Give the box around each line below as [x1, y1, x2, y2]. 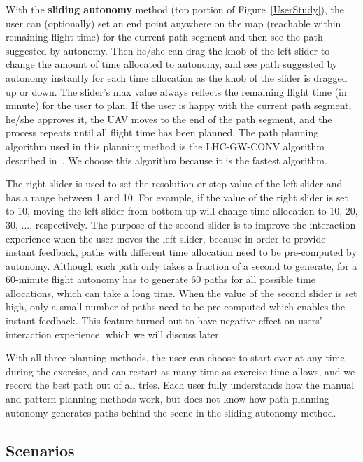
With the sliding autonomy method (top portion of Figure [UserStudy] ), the [6, 2, 344, 16]
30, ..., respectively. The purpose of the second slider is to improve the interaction [6, 217, 356, 231]
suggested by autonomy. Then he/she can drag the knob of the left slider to [6, 43, 330, 57]
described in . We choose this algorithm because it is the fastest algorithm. [6, 152, 327, 167]
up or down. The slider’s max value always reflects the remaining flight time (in [6, 84, 347, 99]
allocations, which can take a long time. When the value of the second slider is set [6, 285, 357, 300]
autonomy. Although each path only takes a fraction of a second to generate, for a [6, 258, 357, 273]
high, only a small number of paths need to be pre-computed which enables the [6, 299, 346, 314]
